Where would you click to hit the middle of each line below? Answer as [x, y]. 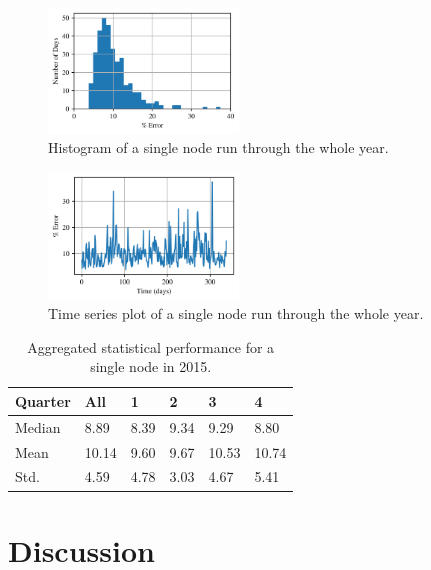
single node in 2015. [151, 366]
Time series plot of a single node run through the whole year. [236, 313]
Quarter [43, 400]
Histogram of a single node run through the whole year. [218, 147]
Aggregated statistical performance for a [151, 346]
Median [38, 426]
